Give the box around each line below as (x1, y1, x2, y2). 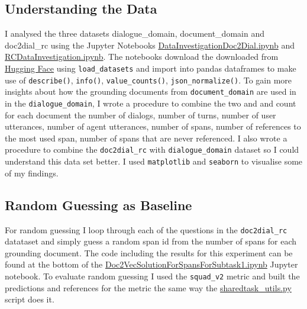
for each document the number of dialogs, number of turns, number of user (5, 108, 276, 121)
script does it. (5, 293, 54, 305)
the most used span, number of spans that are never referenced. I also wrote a (5, 131, 287, 144)
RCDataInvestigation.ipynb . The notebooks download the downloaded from (5, 50, 279, 63)
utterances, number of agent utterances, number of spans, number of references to (5, 120, 301, 133)
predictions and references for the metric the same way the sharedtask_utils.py (5, 281, 292, 294)
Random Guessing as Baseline (5, 195, 192, 214)
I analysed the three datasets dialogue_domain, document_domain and (5, 27, 264, 40)
